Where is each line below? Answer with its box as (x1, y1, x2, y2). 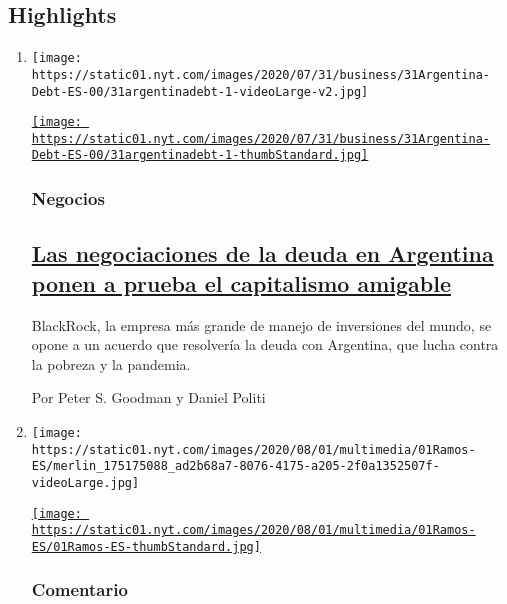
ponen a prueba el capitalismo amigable (31, 267, 451, 298)
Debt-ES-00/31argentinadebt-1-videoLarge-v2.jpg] (31, 84, 369, 99)
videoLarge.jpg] (31, 475, 140, 490)
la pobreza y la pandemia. (31, 353, 191, 374)
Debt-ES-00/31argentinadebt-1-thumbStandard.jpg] (31, 148, 369, 163)
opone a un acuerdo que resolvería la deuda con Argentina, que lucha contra (31, 334, 499, 355)
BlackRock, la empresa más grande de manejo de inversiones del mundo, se (31, 314, 492, 335)
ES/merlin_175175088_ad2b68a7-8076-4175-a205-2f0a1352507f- (31, 459, 440, 474)
